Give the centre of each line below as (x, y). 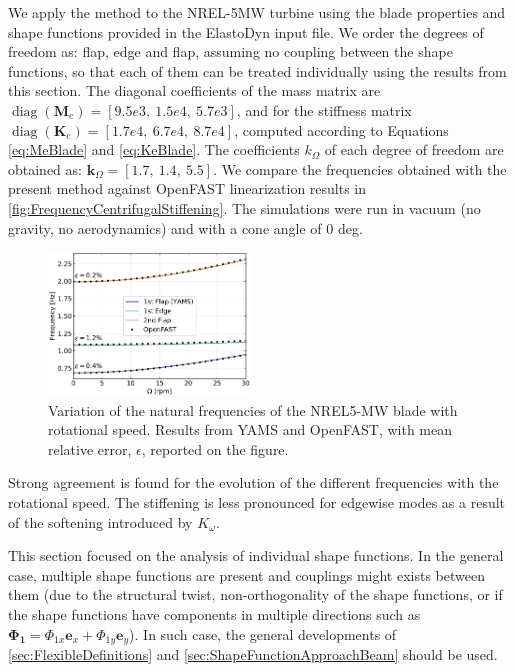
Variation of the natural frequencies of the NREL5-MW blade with (253, 409)
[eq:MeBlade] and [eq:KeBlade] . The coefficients (154, 149)
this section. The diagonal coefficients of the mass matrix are (194, 90)
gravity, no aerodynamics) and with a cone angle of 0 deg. (185, 227)
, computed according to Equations (341, 129)
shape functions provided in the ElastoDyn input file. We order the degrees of (246, 31)
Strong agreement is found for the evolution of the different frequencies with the (253, 482)
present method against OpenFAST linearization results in (187, 188)
